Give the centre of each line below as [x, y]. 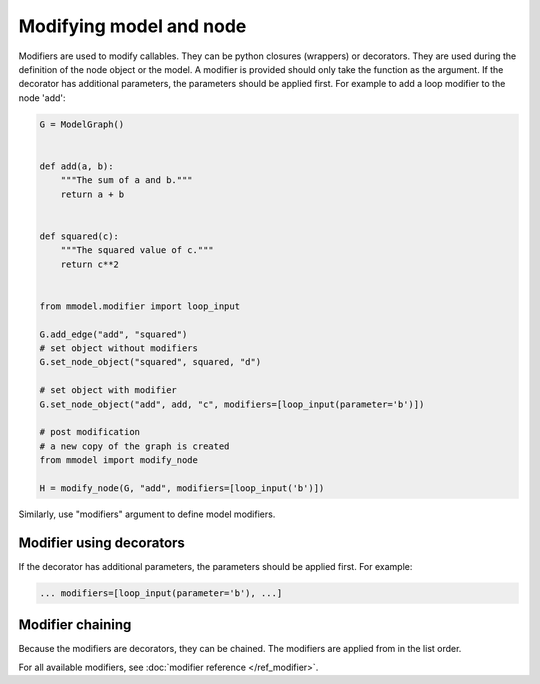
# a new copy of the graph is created [134, 446]
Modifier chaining [75, 625]
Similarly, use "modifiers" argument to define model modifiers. [147, 514]
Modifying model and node [132, 26]
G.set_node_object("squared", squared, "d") [150, 362]
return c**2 [90, 264]
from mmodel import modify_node [119, 460]
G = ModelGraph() [82, 124]
